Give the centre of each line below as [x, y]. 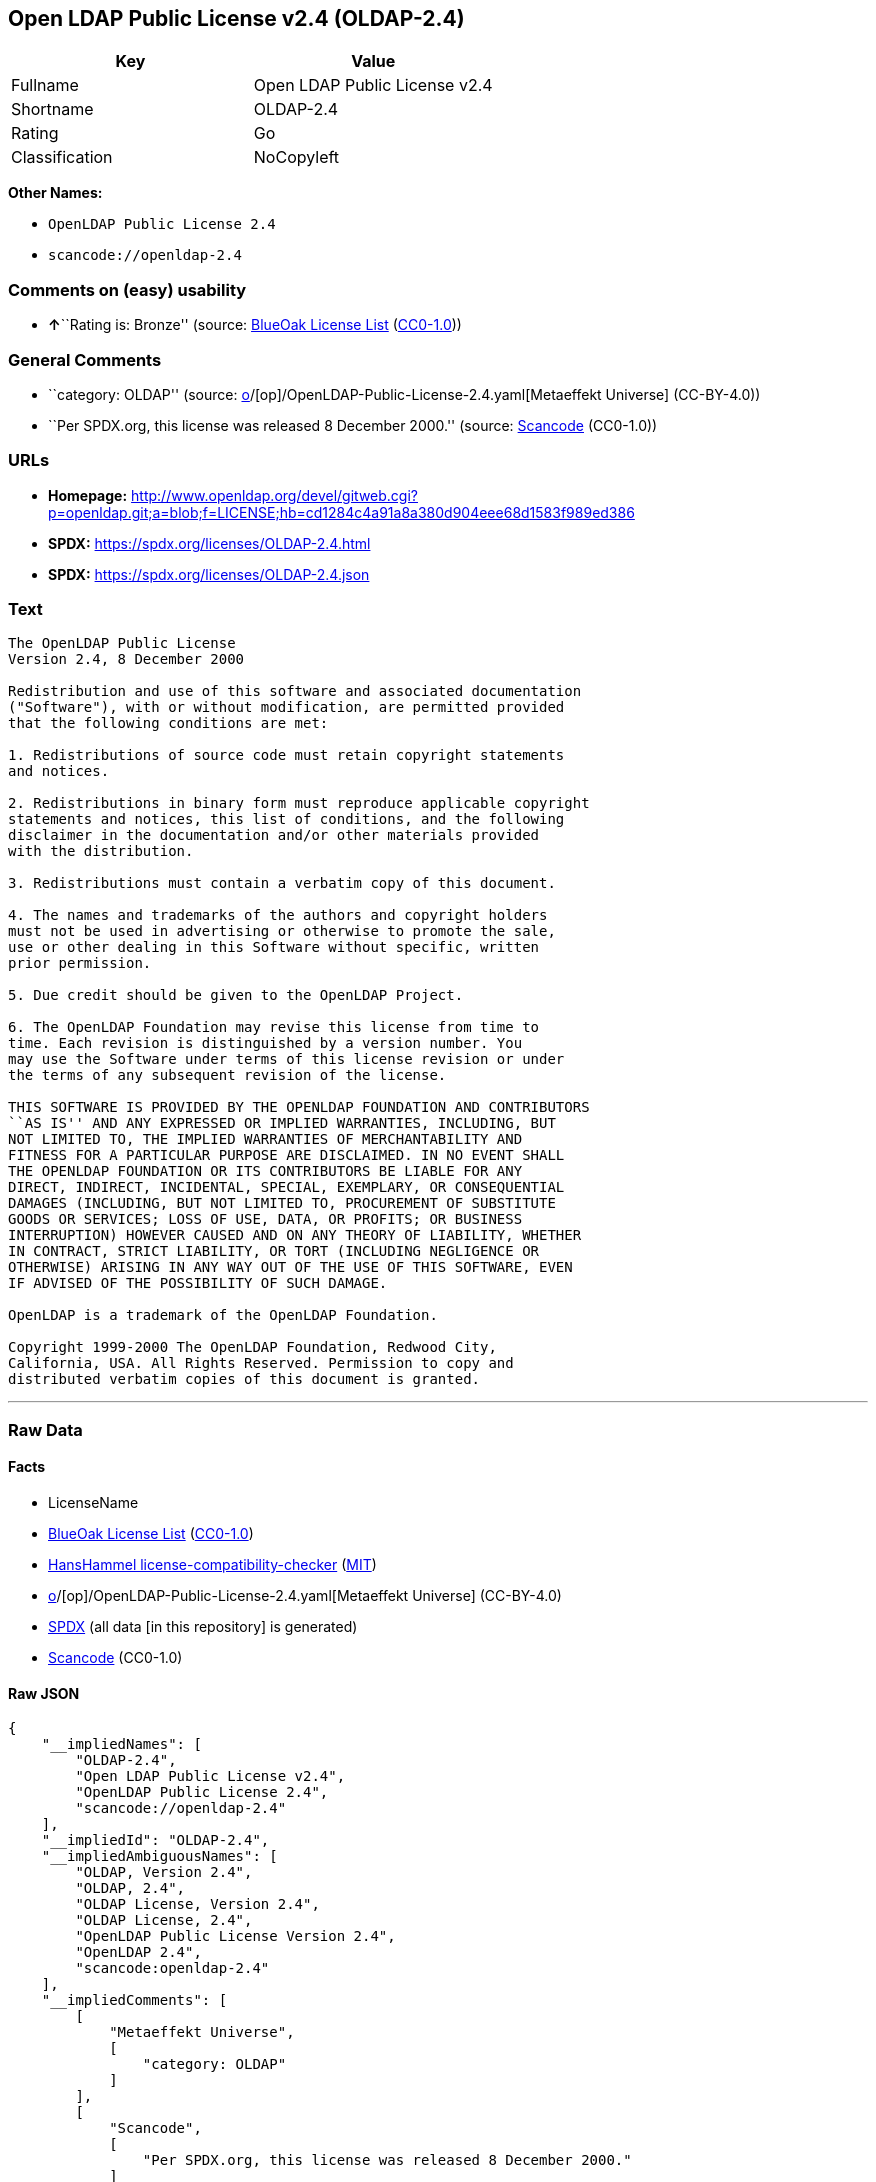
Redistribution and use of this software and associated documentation [295, 691]
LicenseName [93, 1503]
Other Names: [55, 193]
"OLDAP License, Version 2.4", [197, 1904]
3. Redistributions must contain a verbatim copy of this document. [282, 883]
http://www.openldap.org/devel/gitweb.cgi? [274, 495]
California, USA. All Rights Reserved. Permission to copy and [261, 1363]
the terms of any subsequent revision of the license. [227, 1075]
